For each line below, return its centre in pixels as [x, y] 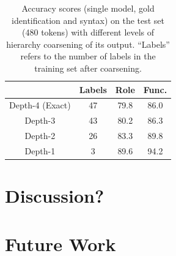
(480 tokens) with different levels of [88, 32]
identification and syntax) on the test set [88, 20]
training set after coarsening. [88, 68]
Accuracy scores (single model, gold [88, 8]
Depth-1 [40, 150]
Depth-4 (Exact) [40, 105]
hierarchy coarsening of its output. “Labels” [88, 44]
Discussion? [55, 196]
